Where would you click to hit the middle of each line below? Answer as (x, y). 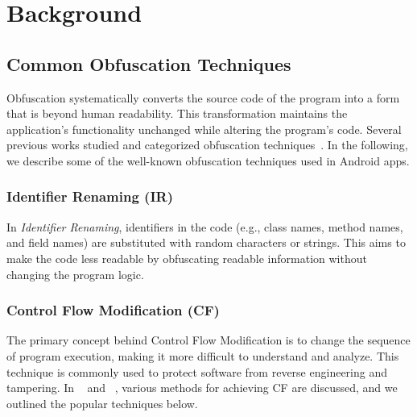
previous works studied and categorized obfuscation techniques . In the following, (207, 145)
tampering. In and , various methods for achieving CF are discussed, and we (202, 388)
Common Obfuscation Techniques (149, 63)
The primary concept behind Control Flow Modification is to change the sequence (208, 340)
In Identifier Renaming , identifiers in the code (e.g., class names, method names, (205, 226)
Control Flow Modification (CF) (113, 310)
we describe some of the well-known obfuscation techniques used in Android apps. (208, 160)
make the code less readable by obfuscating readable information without (187, 258)
